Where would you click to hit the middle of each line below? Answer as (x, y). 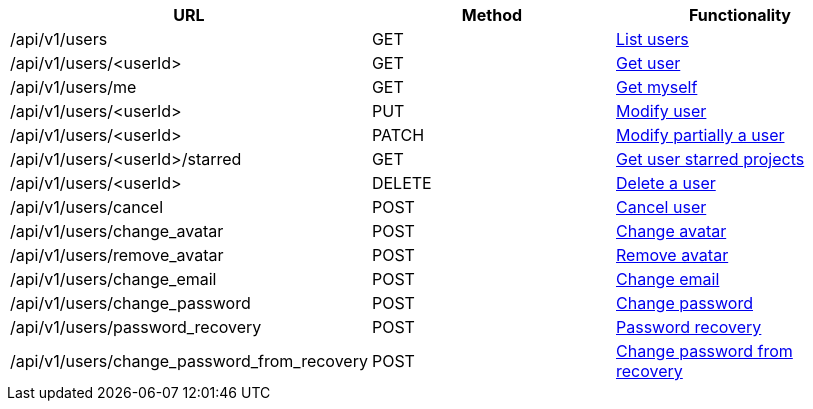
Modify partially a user (700, 135)
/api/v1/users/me (73, 87)
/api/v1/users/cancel (86, 207)
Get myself (657, 87)
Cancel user (661, 207)
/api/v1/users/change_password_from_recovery (189, 361)
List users (652, 39)
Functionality (740, 15)
